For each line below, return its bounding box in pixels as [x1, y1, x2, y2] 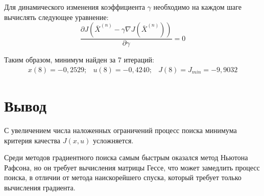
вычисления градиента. [4, 182, 76, 192]
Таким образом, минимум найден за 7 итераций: [4, 54, 154, 65]
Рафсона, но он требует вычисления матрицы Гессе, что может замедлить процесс [4, 162, 260, 172]
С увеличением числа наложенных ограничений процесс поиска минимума [4, 124, 237, 135]
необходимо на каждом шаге [153, 2, 242, 12]
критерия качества [4, 135, 61, 145]
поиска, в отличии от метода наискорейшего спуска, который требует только [4, 172, 242, 183]
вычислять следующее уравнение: [4, 11, 109, 22]
